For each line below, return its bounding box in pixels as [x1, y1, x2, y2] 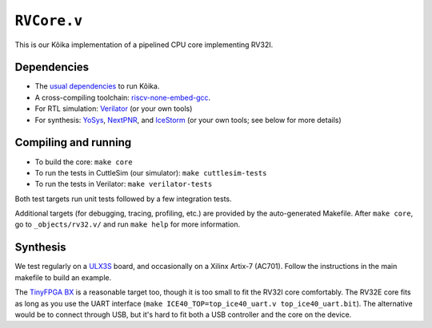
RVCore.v [14, 12, 83, 30]
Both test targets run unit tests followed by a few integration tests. [14, 194, 232, 204]
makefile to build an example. [14, 272, 112, 283]
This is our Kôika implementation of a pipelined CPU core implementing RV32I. [14, 40, 274, 49]
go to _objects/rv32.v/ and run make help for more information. [14, 219, 240, 229]
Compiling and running [14, 136, 132, 149]
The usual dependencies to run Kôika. [34, 81, 160, 91]
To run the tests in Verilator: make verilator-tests [34, 180, 213, 189]
